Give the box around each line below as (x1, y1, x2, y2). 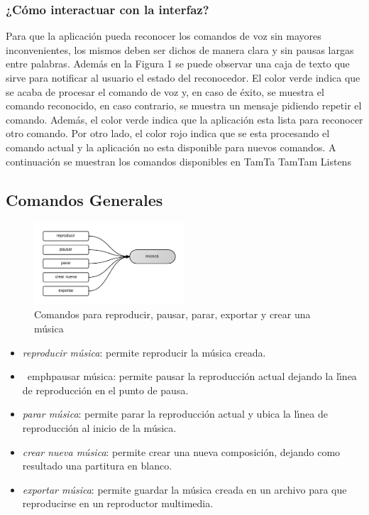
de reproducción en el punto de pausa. (22, 382, 189, 397)
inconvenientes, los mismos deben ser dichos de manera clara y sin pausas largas (6, 42, 354, 57)
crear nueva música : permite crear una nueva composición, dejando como (22, 444, 341, 459)
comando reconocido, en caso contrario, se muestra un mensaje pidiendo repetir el (6, 98, 362, 113)
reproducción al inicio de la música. (22, 421, 177, 435)
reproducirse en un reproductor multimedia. (22, 496, 214, 511)
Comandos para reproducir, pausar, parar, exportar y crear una (34, 307, 311, 322)
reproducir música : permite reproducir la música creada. (22, 345, 266, 359)
